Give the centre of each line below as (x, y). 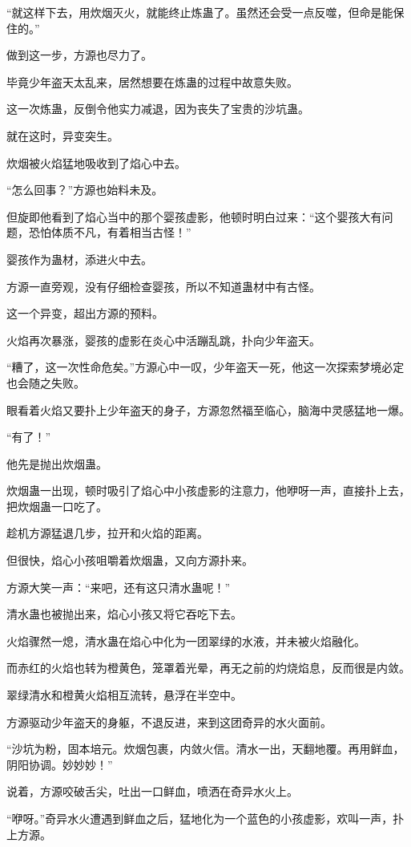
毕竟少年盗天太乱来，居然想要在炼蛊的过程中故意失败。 (152, 81)
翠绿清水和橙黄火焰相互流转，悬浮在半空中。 (124, 695)
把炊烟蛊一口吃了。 (57, 506)
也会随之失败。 (46, 382)
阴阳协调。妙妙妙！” (60, 764)
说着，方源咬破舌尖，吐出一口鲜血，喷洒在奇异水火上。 (152, 791)
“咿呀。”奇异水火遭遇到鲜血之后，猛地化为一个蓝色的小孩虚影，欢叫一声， (200, 818)
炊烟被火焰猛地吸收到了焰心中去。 (96, 162)
